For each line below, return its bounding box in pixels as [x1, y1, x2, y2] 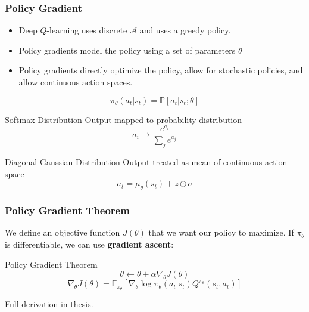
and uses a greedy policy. [139, 24, 231, 36]
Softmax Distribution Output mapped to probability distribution [5, 113, 242, 125]
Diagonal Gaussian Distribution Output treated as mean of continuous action [5, 156, 288, 168]
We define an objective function [5, 226, 120, 239]
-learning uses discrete [46, 24, 127, 36]
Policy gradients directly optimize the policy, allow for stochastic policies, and [18, 64, 303, 76]
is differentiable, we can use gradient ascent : [5, 237, 174, 250]
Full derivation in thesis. [5, 297, 93, 310]
